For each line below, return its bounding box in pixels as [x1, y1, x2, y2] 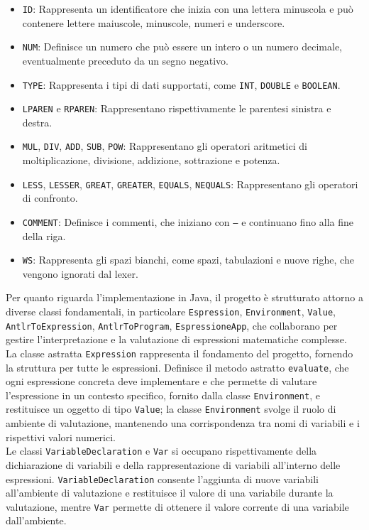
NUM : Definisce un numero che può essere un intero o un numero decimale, [22, 39, 342, 54]
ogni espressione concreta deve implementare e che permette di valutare [6, 374, 317, 389]
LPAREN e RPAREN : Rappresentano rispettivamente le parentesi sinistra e [22, 101, 331, 116]
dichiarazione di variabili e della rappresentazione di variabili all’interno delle [6, 457, 341, 472]
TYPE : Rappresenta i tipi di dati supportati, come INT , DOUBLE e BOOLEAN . [22, 77, 341, 92]
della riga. [22, 228, 66, 243]
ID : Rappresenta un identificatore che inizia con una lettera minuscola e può [22, 1, 353, 16]
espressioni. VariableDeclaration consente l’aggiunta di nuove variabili [6, 471, 319, 486]
